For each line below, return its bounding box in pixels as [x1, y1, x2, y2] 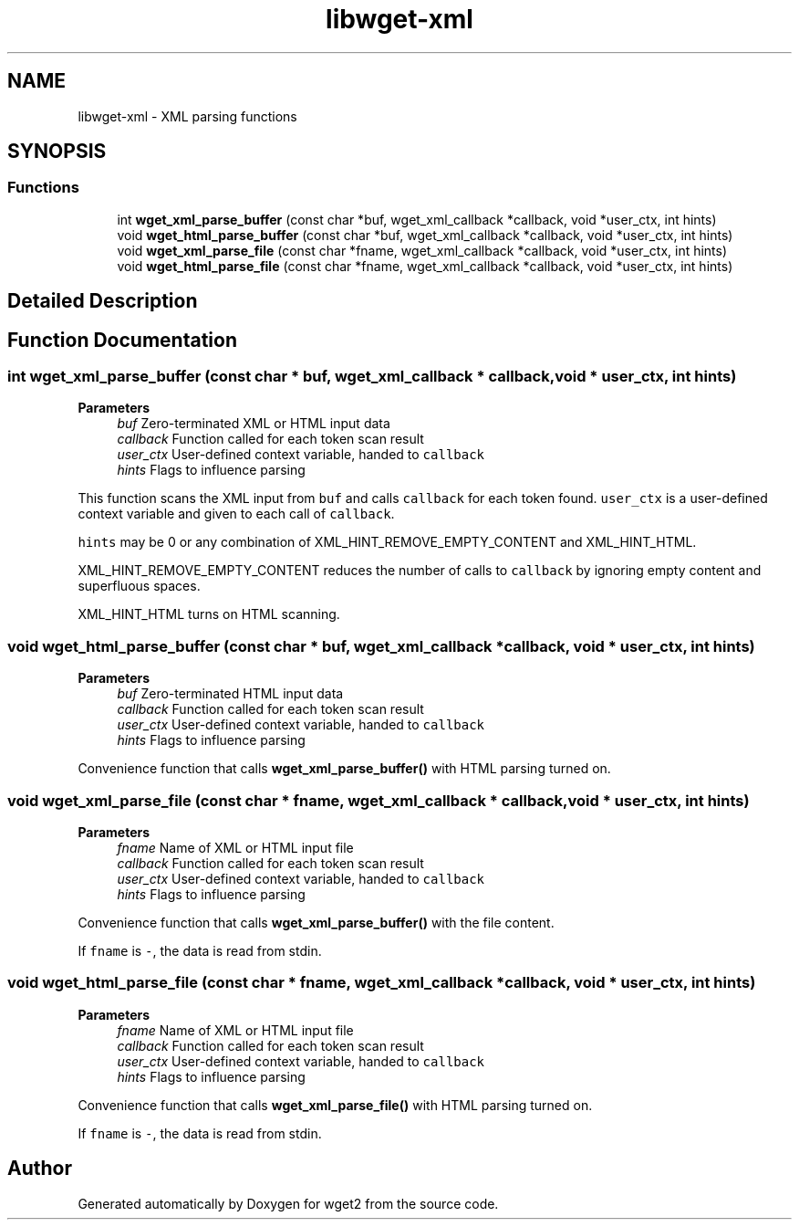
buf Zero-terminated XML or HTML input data [117, 415, 390, 432]
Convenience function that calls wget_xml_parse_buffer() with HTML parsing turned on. [78, 760, 611, 777]
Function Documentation [7, 328, 237, 351]
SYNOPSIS [7, 140, 107, 163]
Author [7, 1157, 72, 1180]
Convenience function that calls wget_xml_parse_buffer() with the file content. [78, 914, 555, 930]
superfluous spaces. [78, 578, 201, 594]
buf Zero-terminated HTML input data [117, 686, 344, 702]
